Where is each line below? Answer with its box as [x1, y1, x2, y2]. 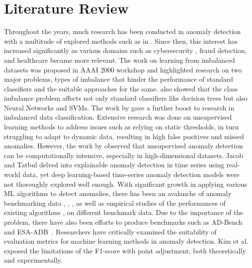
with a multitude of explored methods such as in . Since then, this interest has [4, 36, 238, 46]
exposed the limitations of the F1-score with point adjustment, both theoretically [4, 245, 246, 255]
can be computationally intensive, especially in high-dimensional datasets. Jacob [4, 150, 243, 160]
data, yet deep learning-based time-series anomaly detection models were [22, 169, 240, 179]
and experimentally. [4, 255, 63, 265]
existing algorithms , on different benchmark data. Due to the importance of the [4, 207, 243, 217]
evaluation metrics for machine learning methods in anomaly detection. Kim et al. [4, 236, 249, 246]
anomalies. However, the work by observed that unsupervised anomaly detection [4, 141, 243, 151]
